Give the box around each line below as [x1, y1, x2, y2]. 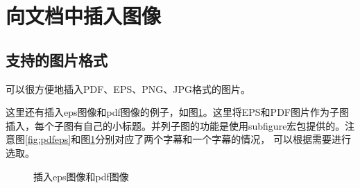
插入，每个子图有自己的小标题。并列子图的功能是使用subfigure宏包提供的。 [6, 118, 345, 133]
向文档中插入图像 [6, 1, 162, 30]
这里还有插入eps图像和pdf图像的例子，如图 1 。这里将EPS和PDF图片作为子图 [6, 105, 349, 119]
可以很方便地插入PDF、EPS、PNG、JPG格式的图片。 [6, 81, 250, 96]
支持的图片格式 [6, 49, 108, 70]
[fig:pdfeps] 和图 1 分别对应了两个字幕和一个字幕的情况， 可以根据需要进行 [25, 132, 351, 146]
